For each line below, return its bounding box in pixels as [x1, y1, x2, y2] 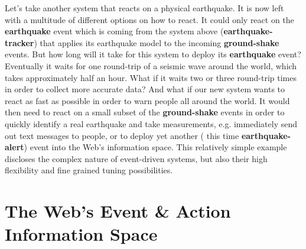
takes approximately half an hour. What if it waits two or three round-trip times [5, 71, 297, 83]
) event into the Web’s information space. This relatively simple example [24, 141, 287, 153]
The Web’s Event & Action [5, 199, 231, 223]
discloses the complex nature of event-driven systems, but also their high [5, 152, 268, 164]
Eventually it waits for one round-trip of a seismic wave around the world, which [5, 59, 297, 72]
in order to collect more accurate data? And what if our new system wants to [5, 83, 285, 95]
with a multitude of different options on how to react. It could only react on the [5, 13, 294, 25]
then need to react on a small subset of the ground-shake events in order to [5, 106, 285, 118]
